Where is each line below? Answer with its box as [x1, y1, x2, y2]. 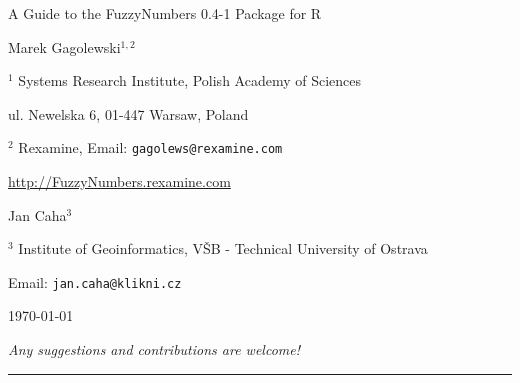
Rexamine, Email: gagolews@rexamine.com [18, 137, 283, 158]
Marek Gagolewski [8, 36, 121, 57]
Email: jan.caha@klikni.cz [8, 271, 182, 292]
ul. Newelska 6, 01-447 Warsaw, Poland [8, 103, 249, 124]
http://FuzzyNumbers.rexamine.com [8, 171, 231, 192]
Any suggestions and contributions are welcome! [8, 339, 301, 360]
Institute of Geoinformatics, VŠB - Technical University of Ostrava [18, 238, 428, 259]
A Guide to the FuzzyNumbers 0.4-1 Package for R [8, 3, 322, 23]
